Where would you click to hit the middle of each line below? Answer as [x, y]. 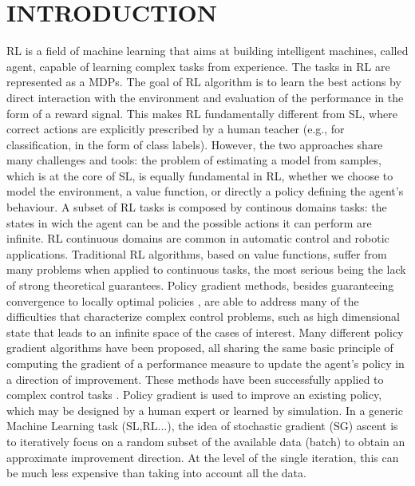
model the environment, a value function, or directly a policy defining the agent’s [205, 191]
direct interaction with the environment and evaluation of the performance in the [205, 97]
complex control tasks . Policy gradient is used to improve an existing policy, [194, 395]
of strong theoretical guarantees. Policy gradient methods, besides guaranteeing [200, 285]
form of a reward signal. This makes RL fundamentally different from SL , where [202, 113]
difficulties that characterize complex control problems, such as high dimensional [203, 316]
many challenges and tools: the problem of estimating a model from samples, [194, 160]
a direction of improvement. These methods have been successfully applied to [195, 379]
